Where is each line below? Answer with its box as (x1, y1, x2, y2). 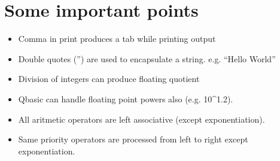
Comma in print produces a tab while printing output (18, 32, 216, 45)
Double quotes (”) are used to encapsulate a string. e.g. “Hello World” (18, 52, 276, 65)
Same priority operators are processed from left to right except (18, 133, 248, 145)
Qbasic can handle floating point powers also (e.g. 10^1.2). (18, 92, 233, 105)
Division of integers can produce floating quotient (18, 72, 200, 85)
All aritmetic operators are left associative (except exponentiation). (18, 113, 265, 125)
